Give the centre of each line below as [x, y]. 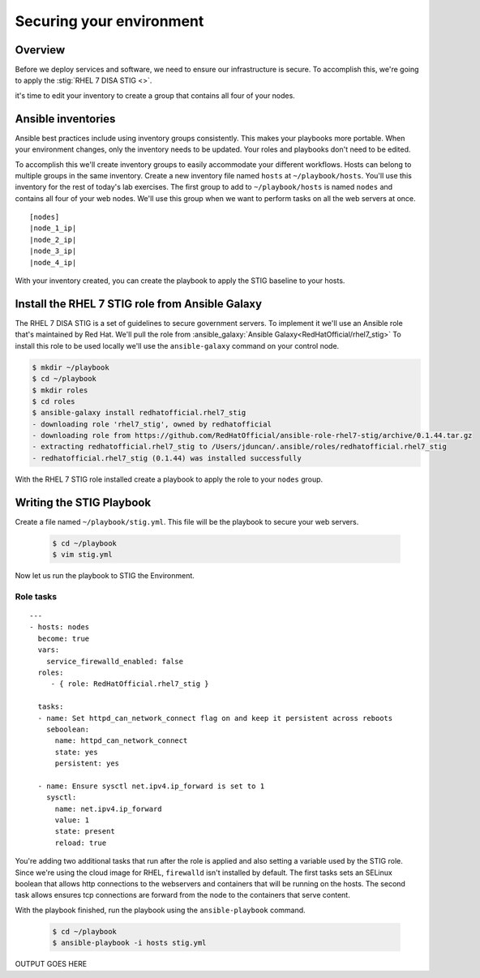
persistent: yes [87, 764]
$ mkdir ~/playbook [71, 367]
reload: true [81, 843]
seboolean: [68, 729]
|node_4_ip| [53, 262]
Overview [40, 50]
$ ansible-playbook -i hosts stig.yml [129, 943]
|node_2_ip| [53, 240]
